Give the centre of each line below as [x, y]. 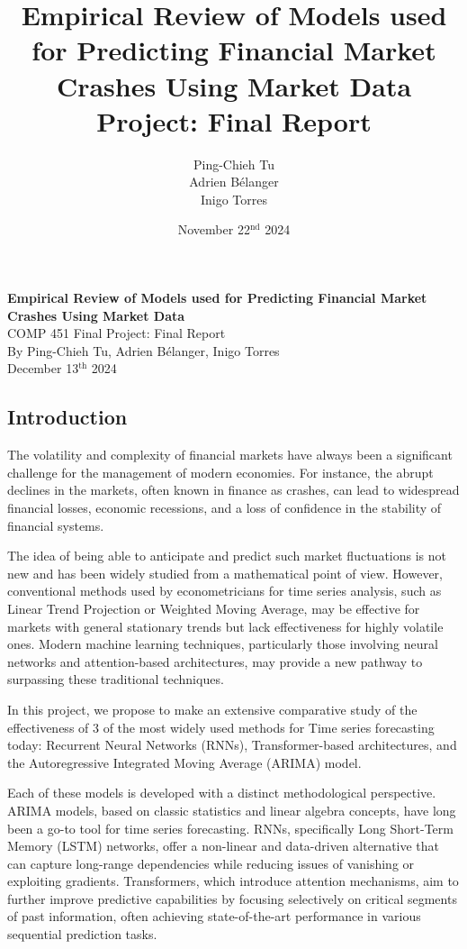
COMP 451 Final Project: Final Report [117, 333]
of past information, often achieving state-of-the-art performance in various [214, 916]
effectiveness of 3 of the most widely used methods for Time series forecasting [221, 727]
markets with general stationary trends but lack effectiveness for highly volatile [225, 626]
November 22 [214, 229]
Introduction [67, 417]
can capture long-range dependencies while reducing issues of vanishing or [211, 863]
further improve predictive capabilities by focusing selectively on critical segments [232, 898]
